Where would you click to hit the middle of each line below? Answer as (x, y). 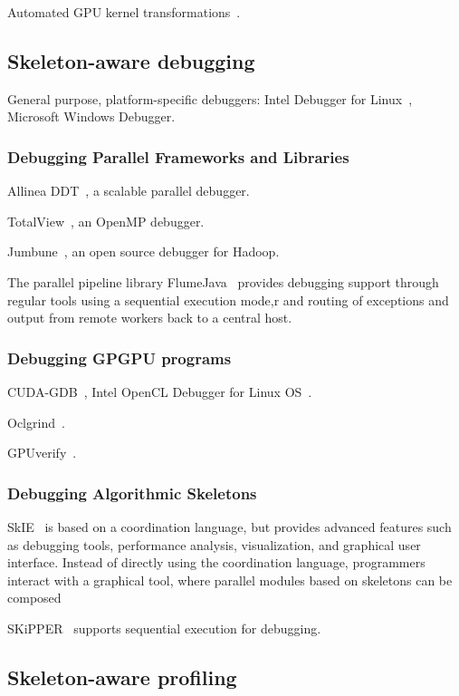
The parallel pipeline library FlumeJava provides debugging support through (223, 281)
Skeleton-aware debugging (131, 60)
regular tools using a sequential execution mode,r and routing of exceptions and (228, 300)
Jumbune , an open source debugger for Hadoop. (143, 251)
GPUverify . (42, 453)
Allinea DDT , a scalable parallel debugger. (129, 191)
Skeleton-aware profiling (122, 677)
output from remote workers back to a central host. (150, 318)
